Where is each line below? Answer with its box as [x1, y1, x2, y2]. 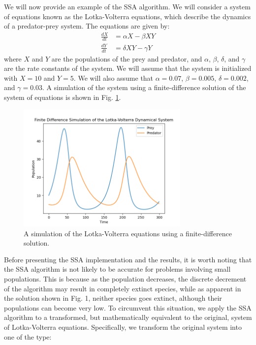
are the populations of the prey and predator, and [51, 53, 202, 63]
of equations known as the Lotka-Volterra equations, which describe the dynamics [4, 11, 251, 21]
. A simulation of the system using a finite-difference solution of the [42, 82, 246, 93]
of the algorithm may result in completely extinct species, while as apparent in [4, 283, 241, 293]
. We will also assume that [73, 72, 154, 83]
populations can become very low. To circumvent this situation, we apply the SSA [4, 302, 252, 313]
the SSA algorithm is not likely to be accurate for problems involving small [4, 264, 231, 274]
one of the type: [4, 331, 52, 342]
